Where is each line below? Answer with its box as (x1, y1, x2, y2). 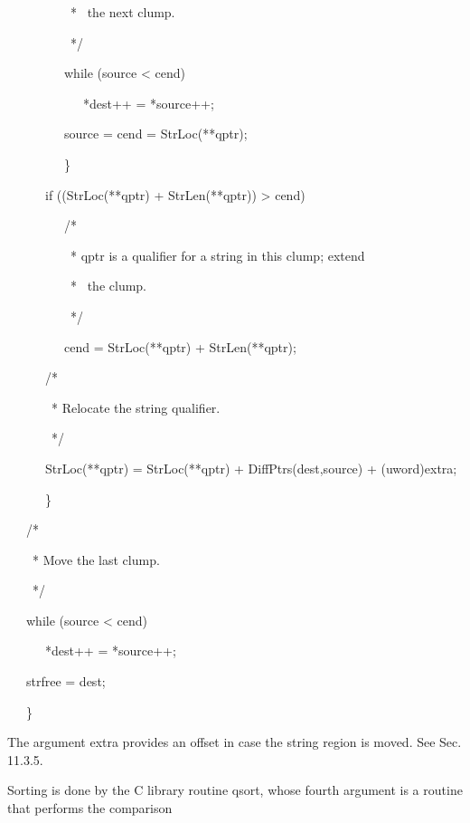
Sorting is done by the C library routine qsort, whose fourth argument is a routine (7, 780, 463, 799)
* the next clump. (70, 3, 175, 21)
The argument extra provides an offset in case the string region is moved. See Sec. (7, 732, 462, 751)
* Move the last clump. (32, 550, 160, 569)
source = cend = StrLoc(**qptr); (63, 124, 248, 143)
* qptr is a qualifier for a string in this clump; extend (70, 245, 365, 264)
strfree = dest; (25, 672, 106, 691)
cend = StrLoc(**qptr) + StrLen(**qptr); (63, 337, 296, 356)
